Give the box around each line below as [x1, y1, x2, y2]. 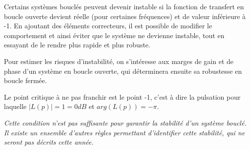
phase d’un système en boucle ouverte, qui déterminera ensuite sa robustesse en [4, 65, 242, 76]
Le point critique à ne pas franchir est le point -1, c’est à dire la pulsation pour [4, 91, 241, 102]
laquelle [4, 101, 27, 111]
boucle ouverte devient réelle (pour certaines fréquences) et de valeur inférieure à [4, 11, 246, 21]
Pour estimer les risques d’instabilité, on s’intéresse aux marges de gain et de [4, 56, 234, 66]
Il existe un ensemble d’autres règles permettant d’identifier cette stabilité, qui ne [4, 127, 245, 137]
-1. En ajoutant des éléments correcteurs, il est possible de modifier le [4, 21, 212, 31]
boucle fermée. [4, 75, 47, 86]
